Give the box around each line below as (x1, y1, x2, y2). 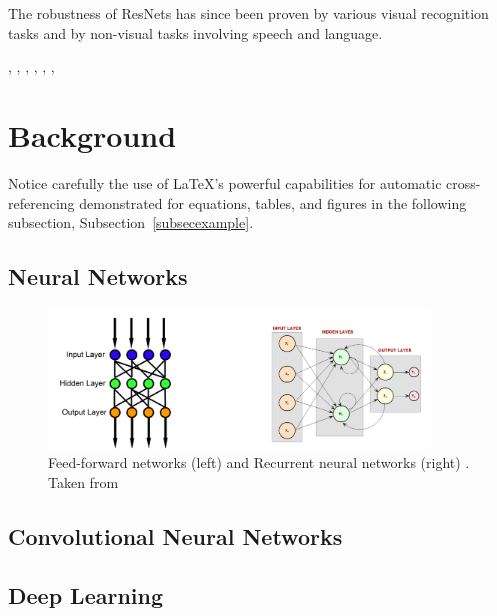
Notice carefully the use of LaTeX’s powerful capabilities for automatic (8, 172, 442, 193)
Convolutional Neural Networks (8, 521, 343, 552)
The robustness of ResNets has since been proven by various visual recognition (8, 3, 489, 23)
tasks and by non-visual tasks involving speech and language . (8, 22, 383, 43)
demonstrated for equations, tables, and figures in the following (79, 192, 467, 213)
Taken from (48, 472, 119, 493)
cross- (446, 172, 481, 193)
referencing (8, 192, 75, 213)
